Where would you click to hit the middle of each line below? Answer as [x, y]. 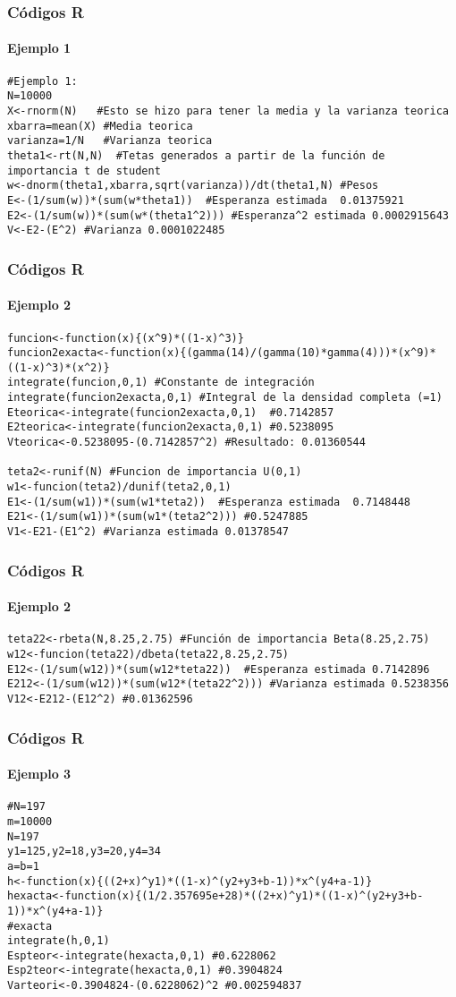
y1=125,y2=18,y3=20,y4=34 [84, 852]
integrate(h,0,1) [59, 941]
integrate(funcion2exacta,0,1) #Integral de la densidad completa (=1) [225, 398]
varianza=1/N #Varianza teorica [110, 141]
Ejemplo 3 [39, 774]
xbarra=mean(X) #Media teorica [100, 126]
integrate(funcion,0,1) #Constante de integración [161, 383]
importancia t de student [84, 170]
